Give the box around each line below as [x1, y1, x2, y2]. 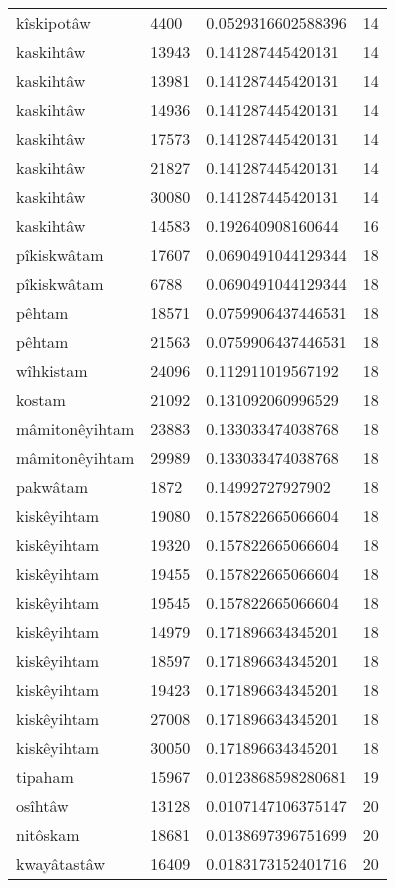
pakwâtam [16, 475, 89, 498]
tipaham [16, 765, 74, 788]
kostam [16, 388, 66, 411]
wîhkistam [16, 359, 88, 382]
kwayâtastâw [16, 852, 105, 875]
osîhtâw [16, 794, 69, 817]
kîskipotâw [16, 11, 91, 34]
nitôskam [16, 823, 80, 846]
